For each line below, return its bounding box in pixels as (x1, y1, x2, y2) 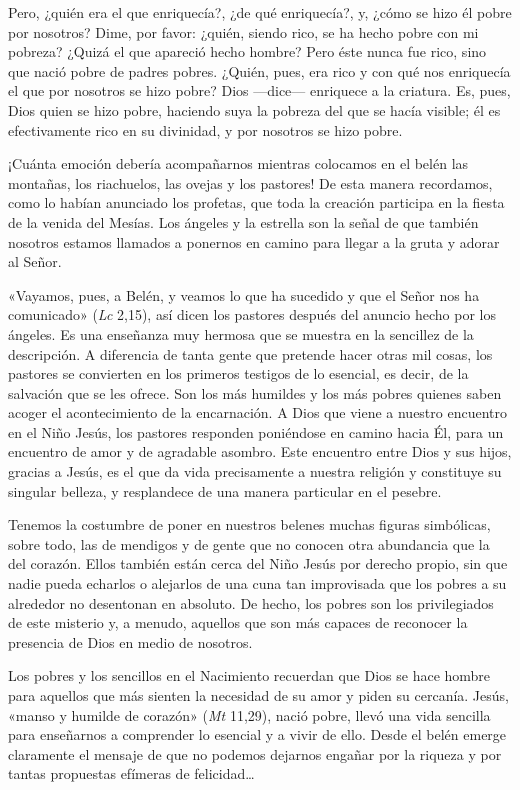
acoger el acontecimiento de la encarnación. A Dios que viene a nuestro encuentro (8, 402, 507, 423)
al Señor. (8, 251, 62, 272)
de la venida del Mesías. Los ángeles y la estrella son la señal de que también (8, 211, 479, 232)
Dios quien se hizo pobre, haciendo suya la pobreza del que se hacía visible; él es (8, 99, 501, 120)
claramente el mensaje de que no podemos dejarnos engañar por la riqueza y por (8, 743, 502, 764)
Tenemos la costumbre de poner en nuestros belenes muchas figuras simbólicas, (8, 514, 491, 535)
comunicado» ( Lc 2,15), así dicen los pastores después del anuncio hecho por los (8, 304, 496, 325)
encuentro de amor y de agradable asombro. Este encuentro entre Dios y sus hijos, (8, 441, 512, 462)
